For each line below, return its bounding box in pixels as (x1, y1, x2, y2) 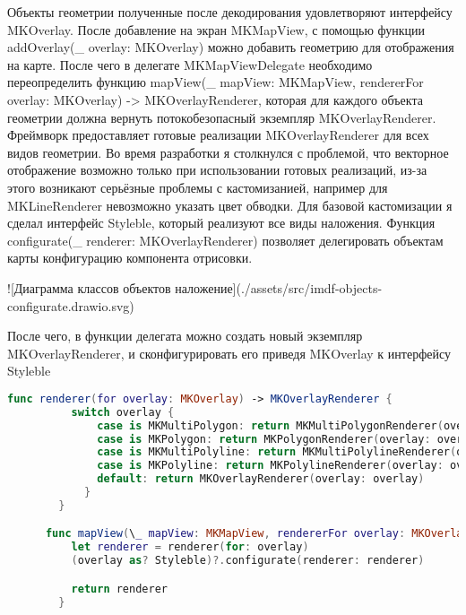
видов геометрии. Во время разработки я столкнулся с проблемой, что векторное (7, 143, 449, 161)
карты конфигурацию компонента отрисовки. (7, 248, 253, 267)
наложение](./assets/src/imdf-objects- (175, 278, 383, 297)
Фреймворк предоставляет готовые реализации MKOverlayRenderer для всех (7, 126, 429, 144)
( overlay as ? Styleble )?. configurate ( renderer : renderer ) (71, 554, 425, 567)
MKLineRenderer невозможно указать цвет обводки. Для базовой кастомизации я (7, 195, 453, 214)
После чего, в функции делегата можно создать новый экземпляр (7, 326, 363, 345)
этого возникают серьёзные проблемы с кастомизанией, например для (7, 178, 388, 196)
